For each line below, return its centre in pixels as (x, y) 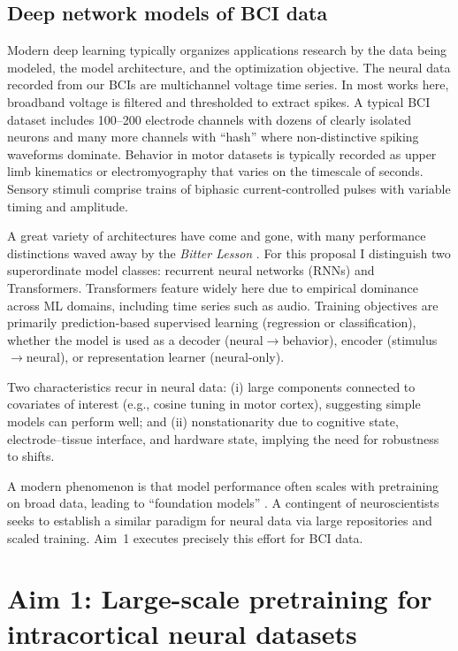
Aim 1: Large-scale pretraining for (220, 598)
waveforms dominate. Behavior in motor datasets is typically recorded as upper (222, 153)
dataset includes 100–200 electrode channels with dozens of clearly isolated (209, 119)
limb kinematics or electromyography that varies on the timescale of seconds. (215, 171)
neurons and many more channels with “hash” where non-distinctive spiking (213, 137)
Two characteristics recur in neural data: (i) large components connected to (211, 386)
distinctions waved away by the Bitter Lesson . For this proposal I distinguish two (229, 253)
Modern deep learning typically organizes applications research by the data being (227, 50)
